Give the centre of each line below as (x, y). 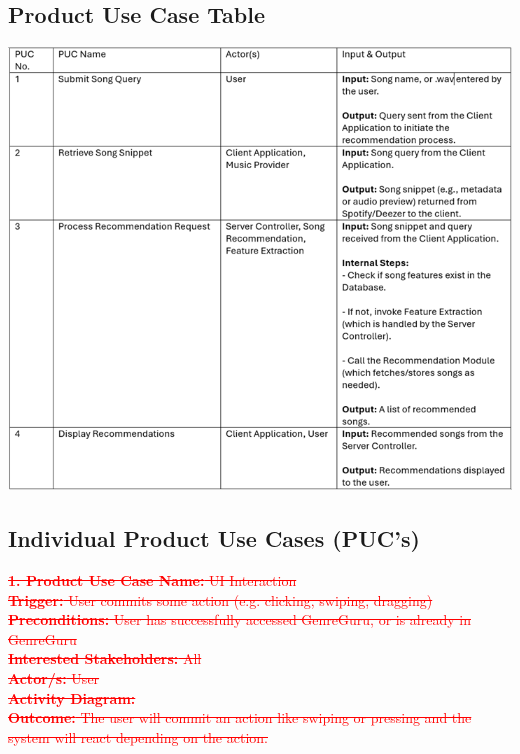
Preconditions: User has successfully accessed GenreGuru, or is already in (239, 619)
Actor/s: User (54, 678)
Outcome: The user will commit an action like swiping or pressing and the (240, 717)
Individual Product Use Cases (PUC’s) (214, 538)
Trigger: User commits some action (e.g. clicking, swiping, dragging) (220, 599)
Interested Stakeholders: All (105, 658)
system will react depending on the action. (138, 736)
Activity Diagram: (72, 697)
